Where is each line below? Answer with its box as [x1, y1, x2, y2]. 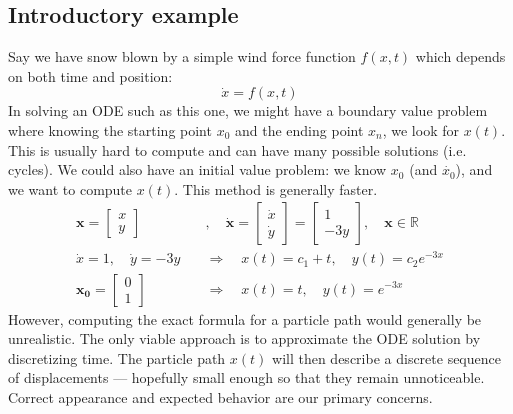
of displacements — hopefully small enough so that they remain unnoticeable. [8, 367, 485, 388]
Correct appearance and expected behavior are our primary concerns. [8, 386, 433, 407]
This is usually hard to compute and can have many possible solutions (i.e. [8, 139, 467, 160]
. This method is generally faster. [174, 178, 378, 199]
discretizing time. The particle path [8, 347, 226, 368]
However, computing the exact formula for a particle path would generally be [8, 308, 482, 329]
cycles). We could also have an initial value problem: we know [8, 159, 387, 180]
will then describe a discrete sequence [272, 347, 501, 368]
